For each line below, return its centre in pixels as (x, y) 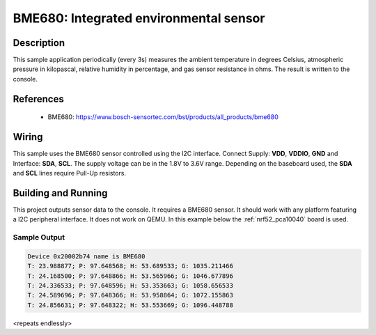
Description (39, 43)
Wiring (28, 137)
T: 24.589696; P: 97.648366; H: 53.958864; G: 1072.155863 (130, 295)
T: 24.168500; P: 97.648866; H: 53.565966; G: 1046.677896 (130, 276)
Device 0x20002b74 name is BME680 (86, 256)
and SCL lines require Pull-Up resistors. (70, 173)
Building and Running (60, 193)
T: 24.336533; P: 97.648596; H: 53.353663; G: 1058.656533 (130, 285)
